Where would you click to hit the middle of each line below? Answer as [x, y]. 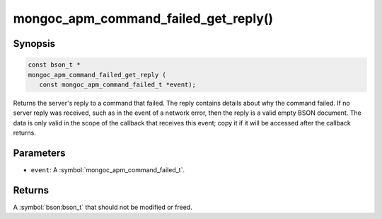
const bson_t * [54, 65]
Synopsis [34, 44]
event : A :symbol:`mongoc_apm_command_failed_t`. [108, 170]
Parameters [39, 153]
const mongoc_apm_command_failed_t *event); [117, 84]
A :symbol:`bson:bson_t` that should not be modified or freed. [103, 207]
